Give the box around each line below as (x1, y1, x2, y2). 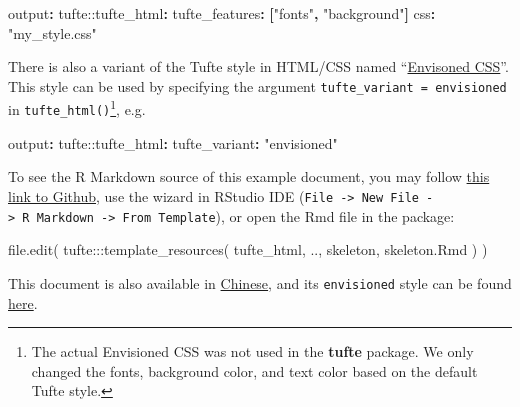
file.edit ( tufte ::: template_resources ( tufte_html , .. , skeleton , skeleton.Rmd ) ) (8, 239, 488, 260)
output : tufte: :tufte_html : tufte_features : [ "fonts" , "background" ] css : (8, 3, 436, 23)
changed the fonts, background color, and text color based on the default (31, 360, 478, 381)
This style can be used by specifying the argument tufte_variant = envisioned (8, 75, 507, 96)
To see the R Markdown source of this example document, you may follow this (8, 166, 490, 187)
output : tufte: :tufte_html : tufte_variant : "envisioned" (8, 132, 338, 153)
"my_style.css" (8, 22, 97, 43)
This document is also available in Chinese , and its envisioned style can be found (8, 272, 512, 293)
